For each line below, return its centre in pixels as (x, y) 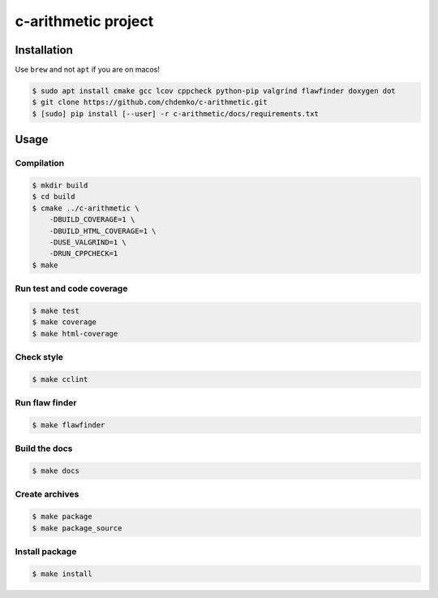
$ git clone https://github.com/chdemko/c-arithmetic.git (150, 102)
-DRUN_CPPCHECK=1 (84, 253)
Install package (46, 551)
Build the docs (44, 448)
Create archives (47, 494)
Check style (39, 357)
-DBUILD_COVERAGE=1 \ (92, 220)
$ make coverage (64, 322)
